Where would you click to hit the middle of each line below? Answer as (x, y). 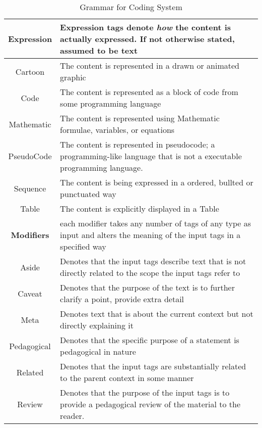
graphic (73, 77)
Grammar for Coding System (131, 7)
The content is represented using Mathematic (140, 118)
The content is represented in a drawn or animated (150, 65)
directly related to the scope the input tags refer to (150, 273)
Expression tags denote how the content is (146, 27)
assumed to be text (99, 50)
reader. (72, 416)
